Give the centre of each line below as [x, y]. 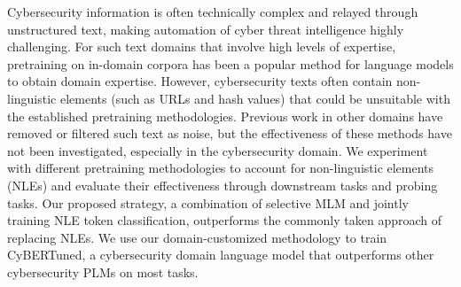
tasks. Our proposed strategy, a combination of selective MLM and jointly [208, 202]
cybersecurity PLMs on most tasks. [103, 271]
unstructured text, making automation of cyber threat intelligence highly [206, 29]
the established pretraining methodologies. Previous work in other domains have [225, 116]
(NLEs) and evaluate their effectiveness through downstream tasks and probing [223, 185]
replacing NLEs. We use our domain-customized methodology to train [197, 237]
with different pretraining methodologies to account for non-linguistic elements [221, 168]
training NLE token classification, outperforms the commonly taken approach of [225, 220]
